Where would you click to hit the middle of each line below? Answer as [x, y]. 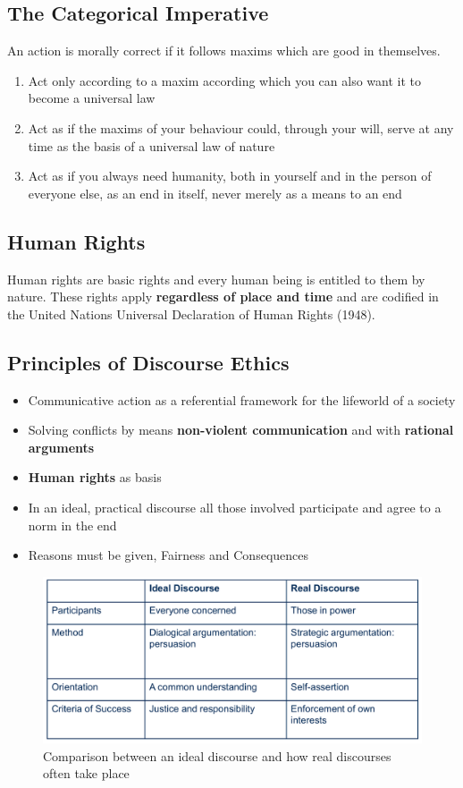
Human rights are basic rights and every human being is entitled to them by [216, 279]
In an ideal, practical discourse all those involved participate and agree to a [235, 507]
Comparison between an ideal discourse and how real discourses [217, 755]
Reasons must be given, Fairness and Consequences [168, 555]
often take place [86, 773]
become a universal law [92, 98]
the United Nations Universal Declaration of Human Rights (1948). [191, 314]
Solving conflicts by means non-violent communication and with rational [241, 430]
